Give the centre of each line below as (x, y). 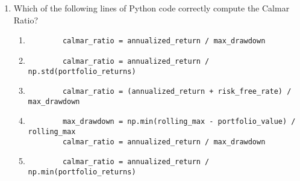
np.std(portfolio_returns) (82, 71)
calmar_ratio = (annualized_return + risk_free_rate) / (177, 92)
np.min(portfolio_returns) (82, 172)
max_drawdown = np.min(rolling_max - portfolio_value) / (179, 122)
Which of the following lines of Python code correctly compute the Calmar (152, 8)
